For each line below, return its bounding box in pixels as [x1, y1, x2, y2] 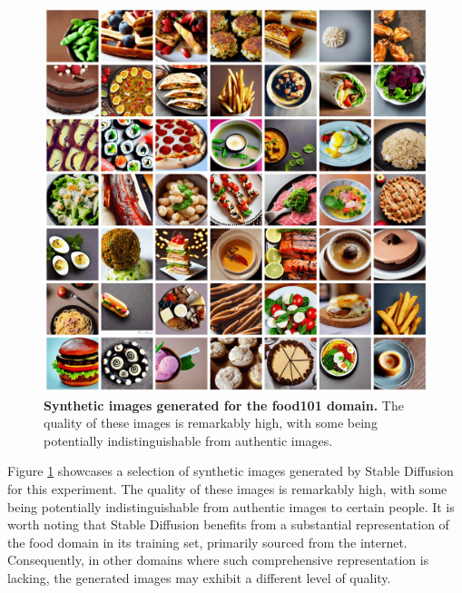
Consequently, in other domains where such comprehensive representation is [7, 550, 429, 569]
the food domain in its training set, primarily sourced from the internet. [7, 532, 408, 551]
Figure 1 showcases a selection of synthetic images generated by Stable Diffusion [7, 461, 454, 480]
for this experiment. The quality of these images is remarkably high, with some [7, 479, 447, 498]
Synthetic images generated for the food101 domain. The [44, 395, 404, 414]
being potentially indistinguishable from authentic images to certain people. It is [7, 497, 455, 516]
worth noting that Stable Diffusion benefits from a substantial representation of [7, 515, 449, 534]
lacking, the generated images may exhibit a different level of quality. [7, 568, 391, 587]
